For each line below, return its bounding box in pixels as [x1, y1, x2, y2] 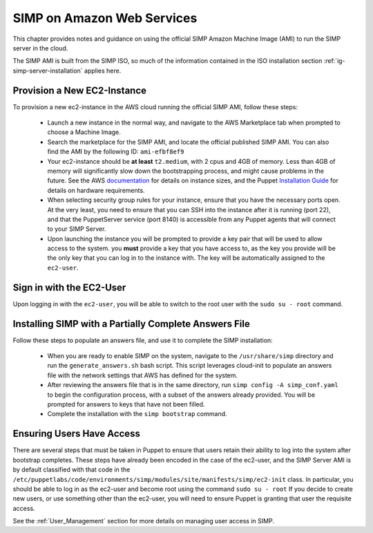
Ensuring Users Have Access [12, 428, 141, 440]
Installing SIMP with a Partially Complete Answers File [12, 318, 250, 330]
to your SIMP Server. [47, 225, 106, 233]
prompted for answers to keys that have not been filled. [47, 400, 205, 409]
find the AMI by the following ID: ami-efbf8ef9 [47, 147, 184, 156]
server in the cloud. [12, 44, 68, 52]
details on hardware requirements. [47, 186, 145, 194]
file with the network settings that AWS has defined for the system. [47, 371, 238, 380]
